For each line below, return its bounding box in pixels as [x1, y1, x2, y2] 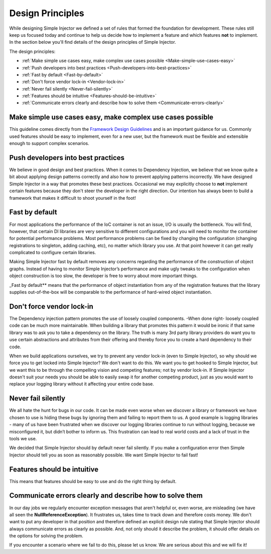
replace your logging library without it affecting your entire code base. [9, 381, 154, 387]
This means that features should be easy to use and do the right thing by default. [9, 478, 177, 484]
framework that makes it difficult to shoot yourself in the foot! [9, 195, 136, 201]
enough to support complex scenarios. [9, 140, 90, 146]
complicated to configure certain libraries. [9, 250, 96, 256]
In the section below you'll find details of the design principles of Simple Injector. [9, 39, 176, 45]
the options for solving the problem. [9, 533, 83, 539]
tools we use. [9, 435, 37, 441]
